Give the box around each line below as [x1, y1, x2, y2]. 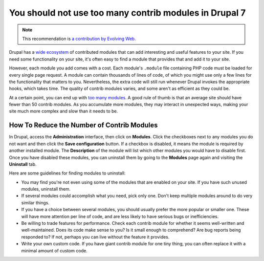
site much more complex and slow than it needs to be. [9, 108, 118, 114]
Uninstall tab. [9, 161, 37, 167]
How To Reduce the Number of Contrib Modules [9, 121, 158, 130]
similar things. [21, 199, 50, 205]
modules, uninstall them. [21, 186, 71, 192]
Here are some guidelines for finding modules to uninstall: [9, 170, 126, 176]
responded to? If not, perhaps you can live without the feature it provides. [21, 234, 170, 239]
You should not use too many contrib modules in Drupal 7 [9, 7, 246, 18]
